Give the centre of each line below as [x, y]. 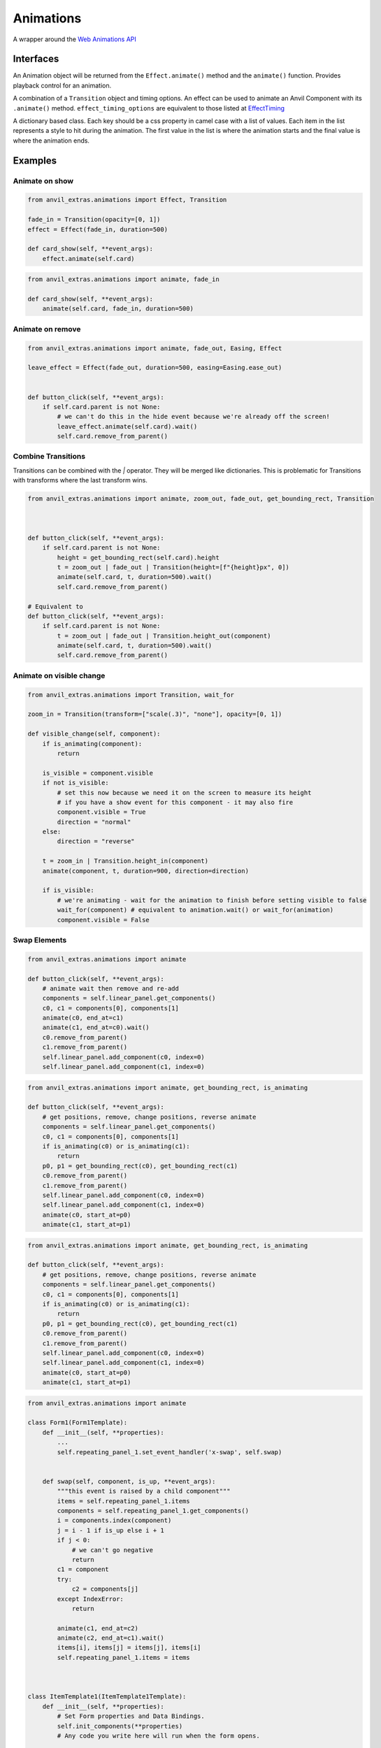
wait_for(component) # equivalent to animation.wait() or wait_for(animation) [195, 910]
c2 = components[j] [105, 1589]
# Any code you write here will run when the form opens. [158, 1735]
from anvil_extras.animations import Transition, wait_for [131, 695]
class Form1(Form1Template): [78, 1423]
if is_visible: [68, 890]
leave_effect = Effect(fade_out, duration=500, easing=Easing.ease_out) [155, 368]
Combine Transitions [49, 457]
